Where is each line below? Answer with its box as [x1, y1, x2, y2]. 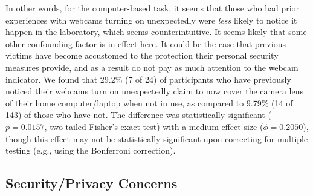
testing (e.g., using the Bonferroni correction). [5, 144, 176, 157]
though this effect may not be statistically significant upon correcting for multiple [5, 132, 308, 145]
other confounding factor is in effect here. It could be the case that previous [5, 37, 286, 50]
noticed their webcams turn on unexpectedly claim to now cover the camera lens [5, 85, 303, 97]
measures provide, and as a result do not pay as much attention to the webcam [5, 60, 298, 73]
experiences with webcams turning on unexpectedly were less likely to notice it [5, 13, 297, 26]
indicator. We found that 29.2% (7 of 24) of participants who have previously [5, 73, 291, 85]
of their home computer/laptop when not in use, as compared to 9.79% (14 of [5, 96, 293, 109]
